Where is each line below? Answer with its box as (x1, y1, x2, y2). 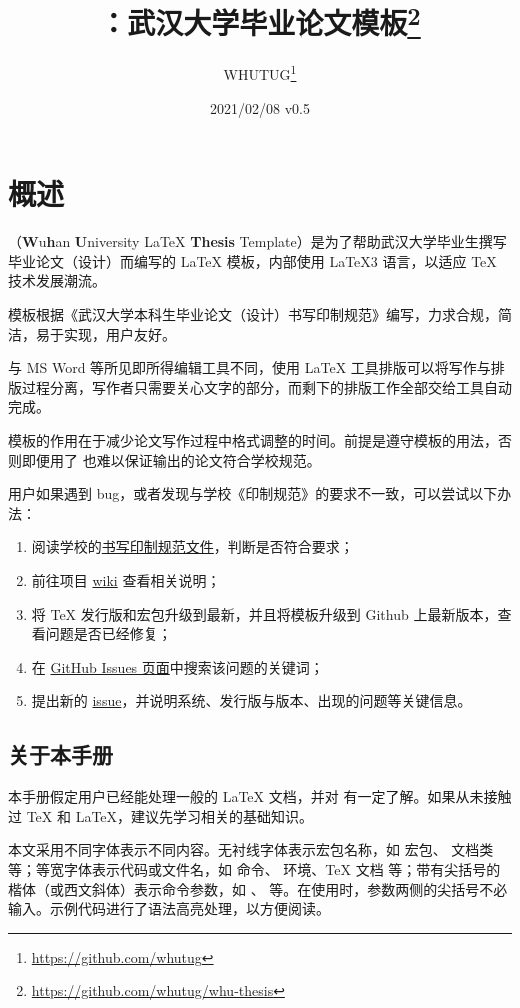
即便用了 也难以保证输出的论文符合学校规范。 (21, 449, 321, 470)
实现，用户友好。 (63, 323, 176, 344)
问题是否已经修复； (45, 623, 172, 644)
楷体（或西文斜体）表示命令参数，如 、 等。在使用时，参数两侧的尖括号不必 (8, 878, 508, 899)
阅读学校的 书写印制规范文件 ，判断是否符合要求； (31, 536, 354, 557)
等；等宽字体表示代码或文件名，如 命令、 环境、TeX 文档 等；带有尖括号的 (8, 858, 501, 879)
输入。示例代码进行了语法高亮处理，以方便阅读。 (8, 898, 330, 919)
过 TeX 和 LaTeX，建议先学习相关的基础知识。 (8, 805, 314, 826)
